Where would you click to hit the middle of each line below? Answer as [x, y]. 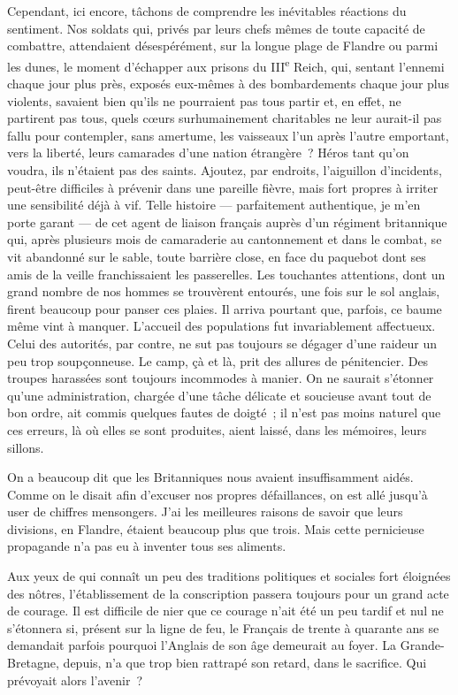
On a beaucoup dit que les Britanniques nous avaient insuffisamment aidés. [210, 477]
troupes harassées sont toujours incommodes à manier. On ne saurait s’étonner [221, 378]
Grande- [422, 645]
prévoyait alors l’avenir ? [75, 680]
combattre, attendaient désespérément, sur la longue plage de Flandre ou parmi [223, 46]
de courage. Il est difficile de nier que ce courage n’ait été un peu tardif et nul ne [225, 611]
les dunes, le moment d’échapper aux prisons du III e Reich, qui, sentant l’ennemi [226, 65]
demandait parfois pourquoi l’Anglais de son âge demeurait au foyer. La [202, 645]
